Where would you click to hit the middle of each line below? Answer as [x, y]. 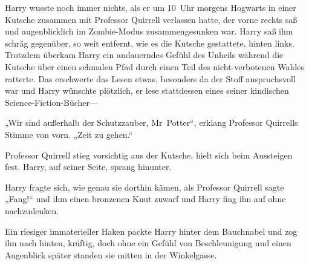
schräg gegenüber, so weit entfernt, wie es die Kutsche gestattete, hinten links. [150, 43]
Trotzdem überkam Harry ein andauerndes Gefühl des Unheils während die [144, 55]
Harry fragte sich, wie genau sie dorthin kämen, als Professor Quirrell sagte [145, 187]
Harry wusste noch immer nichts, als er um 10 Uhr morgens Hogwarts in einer [151, 7]
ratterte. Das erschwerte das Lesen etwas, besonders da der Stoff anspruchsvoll [150, 78]
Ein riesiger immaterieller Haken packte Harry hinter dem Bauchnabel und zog [151, 231]
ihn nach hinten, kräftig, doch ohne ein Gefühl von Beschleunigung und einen [148, 243]
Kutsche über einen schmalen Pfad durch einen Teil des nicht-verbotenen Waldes [154, 66]
